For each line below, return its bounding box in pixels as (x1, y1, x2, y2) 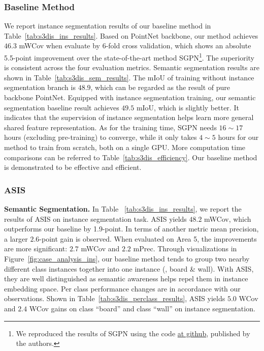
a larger (4, 233, 28, 244)
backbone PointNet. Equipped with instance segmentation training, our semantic (4, 92, 256, 103)
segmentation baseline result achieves (4, 102, 119, 112)
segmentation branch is (4, 82, 76, 93)
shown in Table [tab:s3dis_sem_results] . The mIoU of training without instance (4, 72, 254, 82)
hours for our (218, 132, 259, 142)
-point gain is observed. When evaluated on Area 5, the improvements (39, 233, 257, 244)
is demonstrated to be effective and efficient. (4, 162, 142, 172)
